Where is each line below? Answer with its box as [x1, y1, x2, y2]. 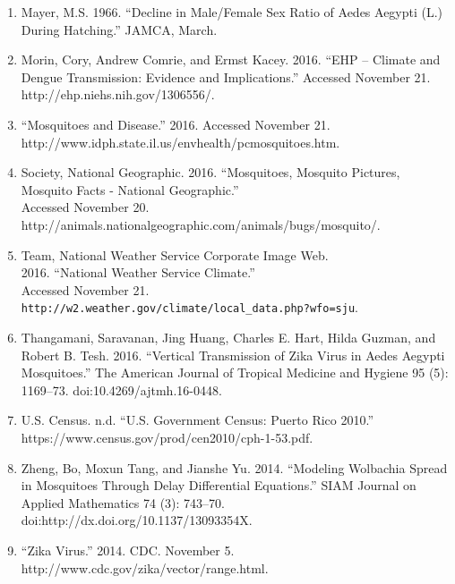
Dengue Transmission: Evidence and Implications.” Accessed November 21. [21, 67, 431, 86]
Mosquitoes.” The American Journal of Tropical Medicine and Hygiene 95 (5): [21, 363, 449, 382]
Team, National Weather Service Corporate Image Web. [21, 245, 329, 264]
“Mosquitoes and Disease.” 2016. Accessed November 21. [21, 114, 331, 133]
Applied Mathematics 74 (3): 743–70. [21, 493, 225, 512]
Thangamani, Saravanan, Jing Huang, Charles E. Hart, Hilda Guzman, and [21, 327, 436, 346]
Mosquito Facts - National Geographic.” [21, 180, 239, 199]
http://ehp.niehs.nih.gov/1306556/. [21, 85, 215, 104]
